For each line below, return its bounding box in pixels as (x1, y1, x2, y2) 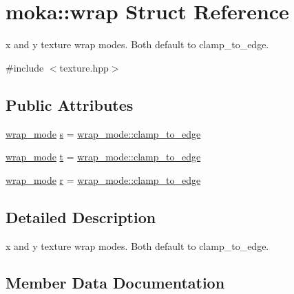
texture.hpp (59, 60, 109, 74)
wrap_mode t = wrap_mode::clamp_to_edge (6, 149, 201, 164)
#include (6, 60, 44, 74)
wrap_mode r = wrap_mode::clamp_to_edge (6, 172, 201, 187)
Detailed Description (6, 206, 156, 227)
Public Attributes (6, 94, 134, 115)
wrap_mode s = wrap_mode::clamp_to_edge (6, 126, 201, 140)
